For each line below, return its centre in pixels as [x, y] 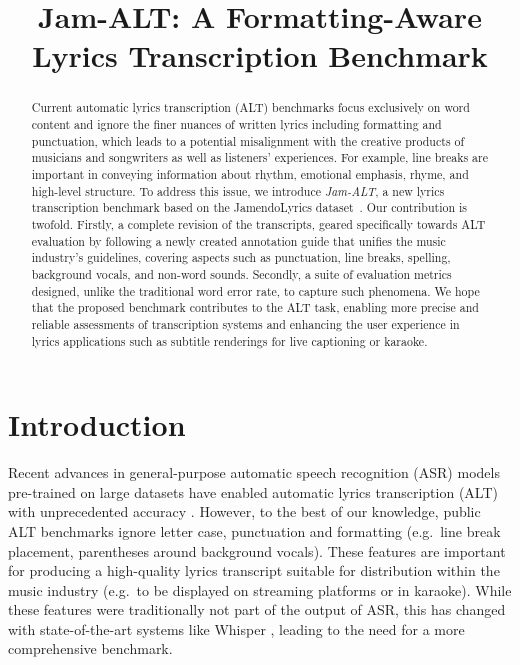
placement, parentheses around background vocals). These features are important [257, 550]
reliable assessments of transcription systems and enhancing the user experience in [245, 323]
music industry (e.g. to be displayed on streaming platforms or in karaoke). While [260, 589]
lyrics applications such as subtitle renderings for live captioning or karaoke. [229, 340]
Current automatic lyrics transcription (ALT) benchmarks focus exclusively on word [250, 107]
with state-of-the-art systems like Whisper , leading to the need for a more [236, 628]
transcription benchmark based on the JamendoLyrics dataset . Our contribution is [249, 207]
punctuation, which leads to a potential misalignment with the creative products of [248, 140]
